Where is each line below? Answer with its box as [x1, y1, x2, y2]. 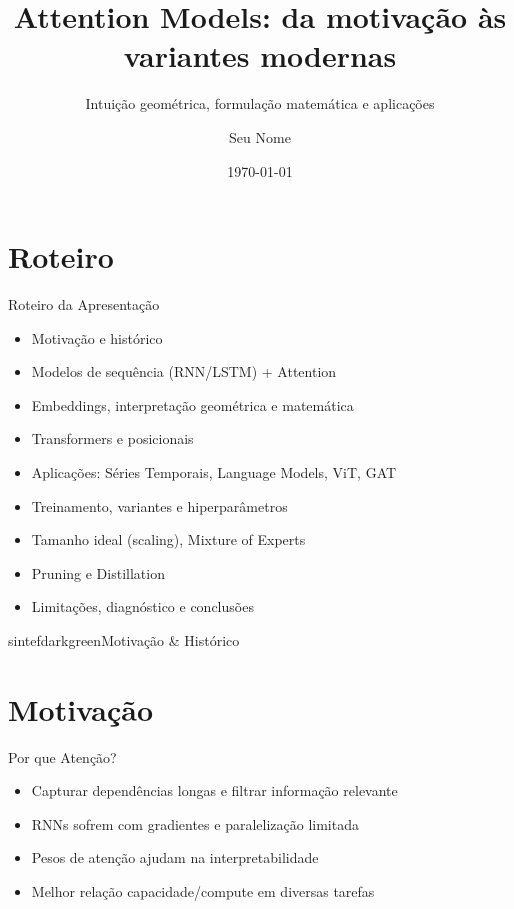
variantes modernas [123, 35, 397, 76]
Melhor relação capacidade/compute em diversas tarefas [31, 881, 375, 902]
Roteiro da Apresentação [8, 294, 160, 315]
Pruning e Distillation [31, 562, 165, 583]
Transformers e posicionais [31, 428, 194, 449]
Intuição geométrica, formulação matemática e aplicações [85, 93, 435, 114]
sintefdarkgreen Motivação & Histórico [8, 629, 240, 650]
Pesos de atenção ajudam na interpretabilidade [31, 847, 319, 868]
